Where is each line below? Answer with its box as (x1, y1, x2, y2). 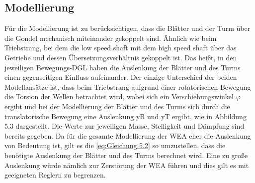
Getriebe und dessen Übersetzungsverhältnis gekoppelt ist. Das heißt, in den (4, 52, 237, 62)
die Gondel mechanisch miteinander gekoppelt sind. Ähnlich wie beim (4, 32, 217, 43)
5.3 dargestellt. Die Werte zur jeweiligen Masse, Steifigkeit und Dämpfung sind (4, 121, 245, 131)
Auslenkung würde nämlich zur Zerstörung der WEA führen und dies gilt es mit (4, 160, 249, 170)
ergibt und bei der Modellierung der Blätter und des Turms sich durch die (4, 101, 230, 111)
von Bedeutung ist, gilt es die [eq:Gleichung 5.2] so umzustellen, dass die (4, 140, 226, 151)
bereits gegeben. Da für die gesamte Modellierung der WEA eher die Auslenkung (4, 130, 251, 141)
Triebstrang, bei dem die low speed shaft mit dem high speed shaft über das (4, 42, 237, 53)
